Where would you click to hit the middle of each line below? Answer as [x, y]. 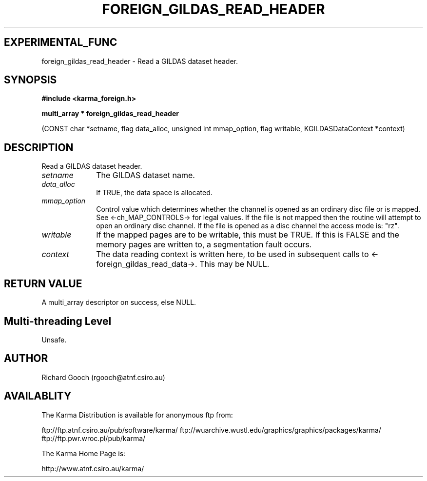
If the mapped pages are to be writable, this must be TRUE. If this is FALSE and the [248, 235]
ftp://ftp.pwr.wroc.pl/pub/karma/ [94, 438]
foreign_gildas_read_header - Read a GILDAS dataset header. [140, 61]
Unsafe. [54, 340]
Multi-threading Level [58, 321]
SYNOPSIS [30, 80]
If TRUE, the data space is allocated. [154, 193]
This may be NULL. [234, 264]
